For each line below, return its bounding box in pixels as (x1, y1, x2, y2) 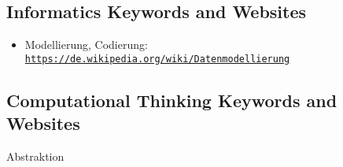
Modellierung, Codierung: (24, 36, 148, 53)
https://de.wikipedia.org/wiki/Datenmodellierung (24, 53, 290, 65)
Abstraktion (6, 148, 65, 165)
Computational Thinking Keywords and (6, 87, 337, 112)
